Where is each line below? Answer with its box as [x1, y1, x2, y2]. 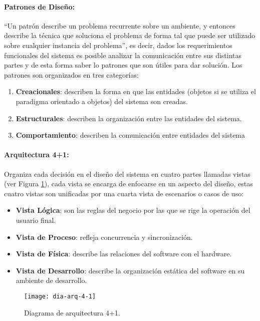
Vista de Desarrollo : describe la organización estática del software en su [16, 265, 245, 275]
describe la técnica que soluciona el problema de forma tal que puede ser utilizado [4, 30, 255, 41]
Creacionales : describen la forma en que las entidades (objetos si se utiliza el [16, 86, 256, 97]
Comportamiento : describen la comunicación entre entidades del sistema [16, 130, 245, 140]
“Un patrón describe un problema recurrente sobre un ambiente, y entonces [4, 20, 235, 31]
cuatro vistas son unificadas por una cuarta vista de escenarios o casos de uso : [4, 188, 244, 198]
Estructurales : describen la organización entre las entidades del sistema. [16, 113, 242, 123]
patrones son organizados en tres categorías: [4, 69, 139, 80]
